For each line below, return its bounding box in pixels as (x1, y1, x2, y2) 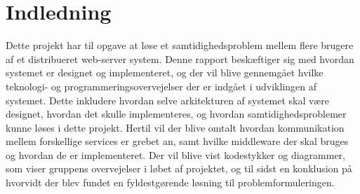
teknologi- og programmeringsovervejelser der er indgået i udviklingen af (6, 78, 317, 93)
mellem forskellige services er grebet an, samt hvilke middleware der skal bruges (6, 134, 349, 148)
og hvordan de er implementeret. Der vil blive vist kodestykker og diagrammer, (6, 147, 345, 162)
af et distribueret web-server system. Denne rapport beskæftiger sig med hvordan (6, 51, 354, 66)
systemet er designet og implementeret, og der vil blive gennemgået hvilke (6, 65, 324, 80)
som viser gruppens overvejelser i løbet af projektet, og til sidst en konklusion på (6, 161, 352, 176)
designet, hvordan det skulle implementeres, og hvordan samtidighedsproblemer (6, 106, 347, 121)
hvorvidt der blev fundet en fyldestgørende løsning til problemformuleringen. (6, 175, 335, 190)
